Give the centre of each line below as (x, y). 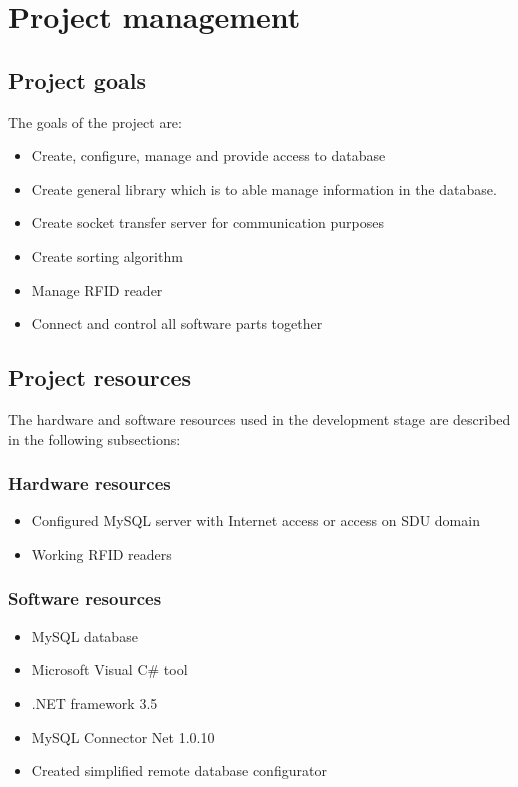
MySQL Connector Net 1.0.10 (123, 736)
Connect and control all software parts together (177, 323)
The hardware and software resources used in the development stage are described (259, 418)
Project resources (100, 377)
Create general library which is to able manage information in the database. (264, 188)
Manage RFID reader (97, 289)
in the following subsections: (94, 438)
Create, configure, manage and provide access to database (208, 155)
